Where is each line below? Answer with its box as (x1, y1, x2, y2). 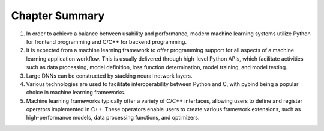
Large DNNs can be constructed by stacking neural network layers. (26, 72, 193, 79)
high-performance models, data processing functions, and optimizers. (26, 114, 200, 121)
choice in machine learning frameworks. (26, 89, 126, 96)
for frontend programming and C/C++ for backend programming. (26, 38, 187, 45)
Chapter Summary (11, 9, 105, 22)
